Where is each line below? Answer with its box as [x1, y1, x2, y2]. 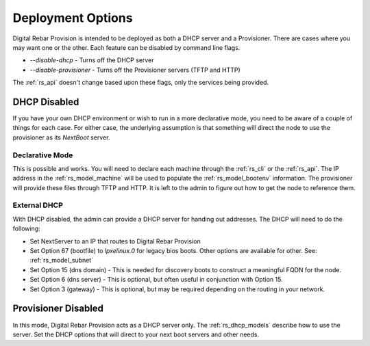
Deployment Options [12, 10, 133, 25]
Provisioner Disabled [12, 303, 104, 315]
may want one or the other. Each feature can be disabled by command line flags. [12, 43, 241, 51]
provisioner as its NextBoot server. [12, 133, 110, 142]
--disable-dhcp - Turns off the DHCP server [29, 56, 154, 64]
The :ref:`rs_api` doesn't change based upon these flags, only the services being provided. [12, 79, 269, 87]
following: [12, 224, 40, 232]
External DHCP [12, 200, 63, 210]
